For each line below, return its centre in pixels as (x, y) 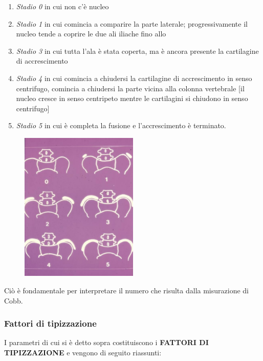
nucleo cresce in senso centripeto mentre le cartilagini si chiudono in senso (132, 98)
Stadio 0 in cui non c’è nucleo (62, 6)
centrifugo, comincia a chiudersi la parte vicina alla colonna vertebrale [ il (130, 88)
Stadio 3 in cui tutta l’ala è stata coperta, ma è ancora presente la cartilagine (137, 51)
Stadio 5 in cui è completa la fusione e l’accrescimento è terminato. (121, 125)
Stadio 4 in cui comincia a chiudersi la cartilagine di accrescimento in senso (134, 78)
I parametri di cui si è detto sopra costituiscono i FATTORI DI (106, 342)
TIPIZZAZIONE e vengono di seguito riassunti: (83, 353)
